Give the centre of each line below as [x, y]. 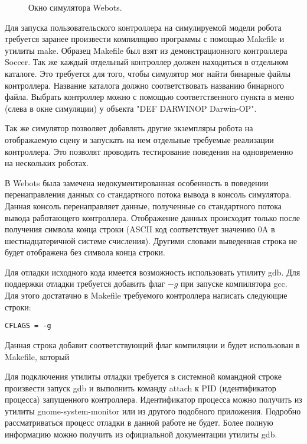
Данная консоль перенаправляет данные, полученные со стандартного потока [143, 205]
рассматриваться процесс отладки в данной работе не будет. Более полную [139, 422]
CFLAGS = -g [28, 326]
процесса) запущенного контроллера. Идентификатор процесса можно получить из [153, 399]
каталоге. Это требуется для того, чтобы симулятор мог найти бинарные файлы [148, 73]
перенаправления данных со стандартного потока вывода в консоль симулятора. [148, 194]
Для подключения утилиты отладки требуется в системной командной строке [143, 376]
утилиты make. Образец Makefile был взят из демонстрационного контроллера [146, 50]
